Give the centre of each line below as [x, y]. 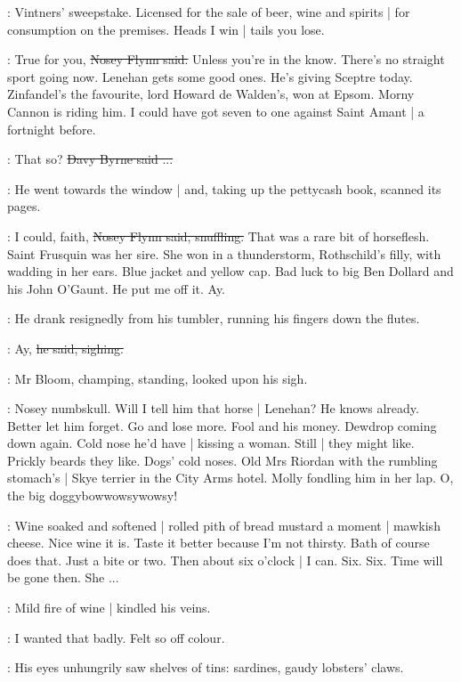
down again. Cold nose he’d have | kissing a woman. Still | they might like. [211, 443]
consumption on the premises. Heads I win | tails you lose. [166, 29]
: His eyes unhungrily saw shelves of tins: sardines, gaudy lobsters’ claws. [206, 667]
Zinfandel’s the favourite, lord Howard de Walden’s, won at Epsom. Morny [211, 94]
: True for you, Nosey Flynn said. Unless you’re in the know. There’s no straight [226, 59]
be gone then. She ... [63, 577]
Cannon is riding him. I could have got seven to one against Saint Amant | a [216, 111]
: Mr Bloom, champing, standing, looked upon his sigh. [158, 378]
